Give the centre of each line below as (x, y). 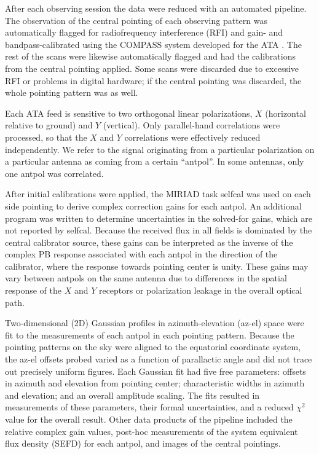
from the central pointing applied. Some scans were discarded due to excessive (152, 68)
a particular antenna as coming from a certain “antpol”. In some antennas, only (155, 161)
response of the (33, 290)
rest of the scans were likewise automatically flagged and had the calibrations (150, 56)
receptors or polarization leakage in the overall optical (200, 290)
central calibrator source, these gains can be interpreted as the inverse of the (149, 242)
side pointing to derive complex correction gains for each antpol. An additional (153, 205)
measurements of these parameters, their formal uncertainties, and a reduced (149, 407)
